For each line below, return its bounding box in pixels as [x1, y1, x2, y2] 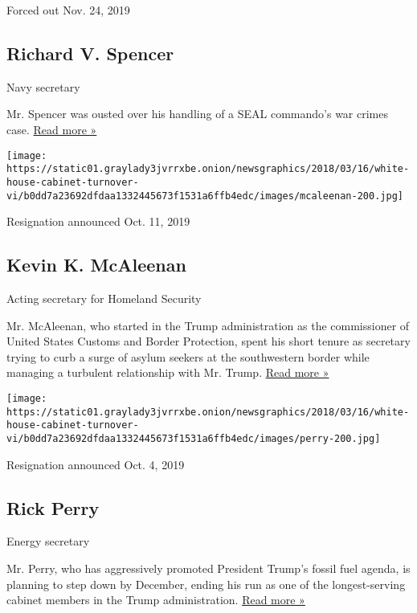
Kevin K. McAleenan [6, 252, 186, 277]
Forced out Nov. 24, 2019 [6, 2, 130, 18]
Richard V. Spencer [6, 40, 174, 65]
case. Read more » [6, 121, 97, 137]
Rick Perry [6, 495, 100, 520]
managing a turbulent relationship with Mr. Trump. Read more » [6, 364, 329, 381]
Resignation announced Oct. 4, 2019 [6, 456, 185, 472]
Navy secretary [6, 78, 80, 95]
